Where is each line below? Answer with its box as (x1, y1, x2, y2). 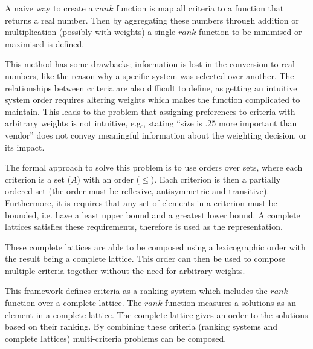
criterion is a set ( (5, 172, 71, 185)
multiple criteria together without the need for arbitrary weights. (5, 264, 245, 276)
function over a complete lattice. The (5, 296, 142, 309)
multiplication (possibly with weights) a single (5, 25, 176, 38)
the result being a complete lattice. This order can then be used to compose (5, 252, 286, 265)
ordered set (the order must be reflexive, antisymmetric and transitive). (5, 184, 269, 197)
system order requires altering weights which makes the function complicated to (5, 93, 300, 106)
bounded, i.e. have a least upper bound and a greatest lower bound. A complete (5, 208, 300, 221)
